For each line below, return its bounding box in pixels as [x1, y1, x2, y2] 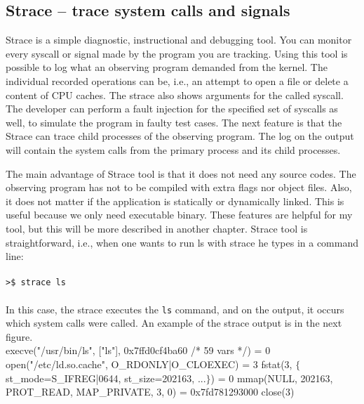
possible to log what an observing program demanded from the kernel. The [6, 60, 328, 74]
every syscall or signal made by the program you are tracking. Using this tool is [6, 46, 348, 60]
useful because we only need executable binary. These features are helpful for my [6, 207, 353, 222]
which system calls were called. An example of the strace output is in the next [6, 315, 342, 330]
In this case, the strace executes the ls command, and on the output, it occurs [6, 301, 344, 316]
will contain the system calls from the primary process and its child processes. [6, 142, 341, 157]
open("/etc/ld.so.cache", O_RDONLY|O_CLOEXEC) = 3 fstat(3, [6, 356, 292, 371]
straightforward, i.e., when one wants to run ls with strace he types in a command [6, 235, 359, 249]
